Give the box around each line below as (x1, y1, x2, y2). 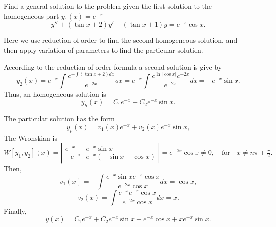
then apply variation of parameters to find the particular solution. (4, 44, 203, 55)
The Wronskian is (4, 132, 57, 143)
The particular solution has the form (4, 113, 115, 124)
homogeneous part (4, 10, 59, 21)
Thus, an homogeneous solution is (4, 88, 106, 99)
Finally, (4, 205, 27, 216)
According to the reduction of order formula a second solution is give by (4, 61, 222, 72)
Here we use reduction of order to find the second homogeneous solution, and (4, 35, 237, 45)
